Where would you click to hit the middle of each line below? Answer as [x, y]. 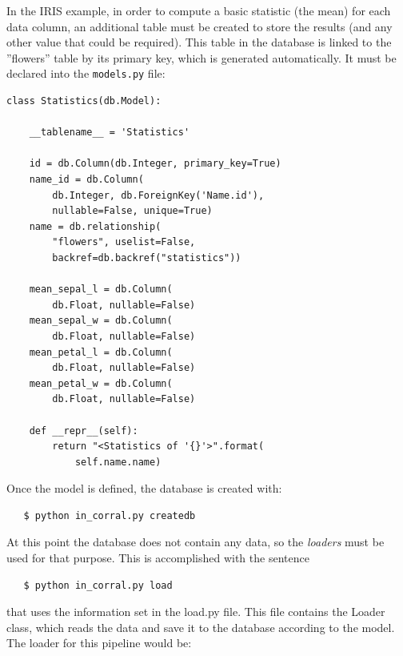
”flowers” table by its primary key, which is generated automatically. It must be [201, 57]
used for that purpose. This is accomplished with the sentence [158, 558]
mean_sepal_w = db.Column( [101, 321]
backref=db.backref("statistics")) [147, 258]
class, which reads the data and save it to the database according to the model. [201, 627]
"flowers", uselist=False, [124, 242]
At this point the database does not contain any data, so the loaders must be [196, 542]
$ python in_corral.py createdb [110, 515]
